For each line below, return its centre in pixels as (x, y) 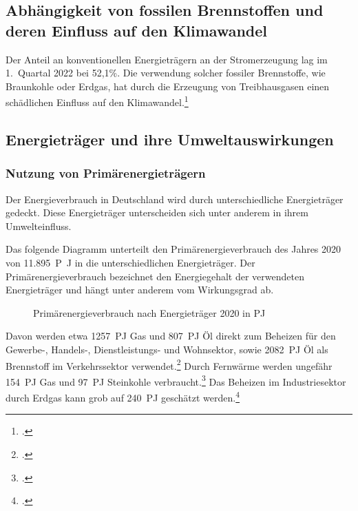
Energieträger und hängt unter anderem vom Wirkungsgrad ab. (140, 290)
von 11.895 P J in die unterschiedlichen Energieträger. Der (130, 262)
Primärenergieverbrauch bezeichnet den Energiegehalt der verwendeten (155, 276)
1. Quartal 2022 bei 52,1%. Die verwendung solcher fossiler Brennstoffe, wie (166, 73)
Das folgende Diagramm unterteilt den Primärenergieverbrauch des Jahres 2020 (173, 249)
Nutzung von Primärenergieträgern (106, 173)
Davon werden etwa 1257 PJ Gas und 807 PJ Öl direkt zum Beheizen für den (171, 336)
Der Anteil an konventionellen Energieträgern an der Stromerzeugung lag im (167, 59)
